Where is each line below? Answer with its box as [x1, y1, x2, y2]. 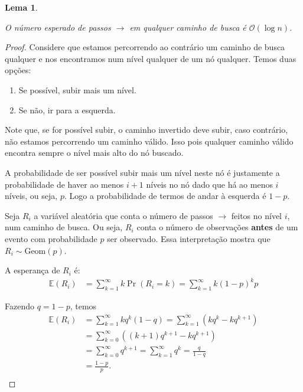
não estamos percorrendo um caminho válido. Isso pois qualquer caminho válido [5, 135, 294, 147]
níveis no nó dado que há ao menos [146, 178, 273, 190]
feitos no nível [231, 209, 282, 221]
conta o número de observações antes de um [136, 221, 298, 233]
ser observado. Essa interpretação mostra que [107, 232, 271, 244]
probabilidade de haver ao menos [5, 178, 124, 190]
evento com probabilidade [5, 232, 97, 244]
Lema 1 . [5, 1, 38, 13]
